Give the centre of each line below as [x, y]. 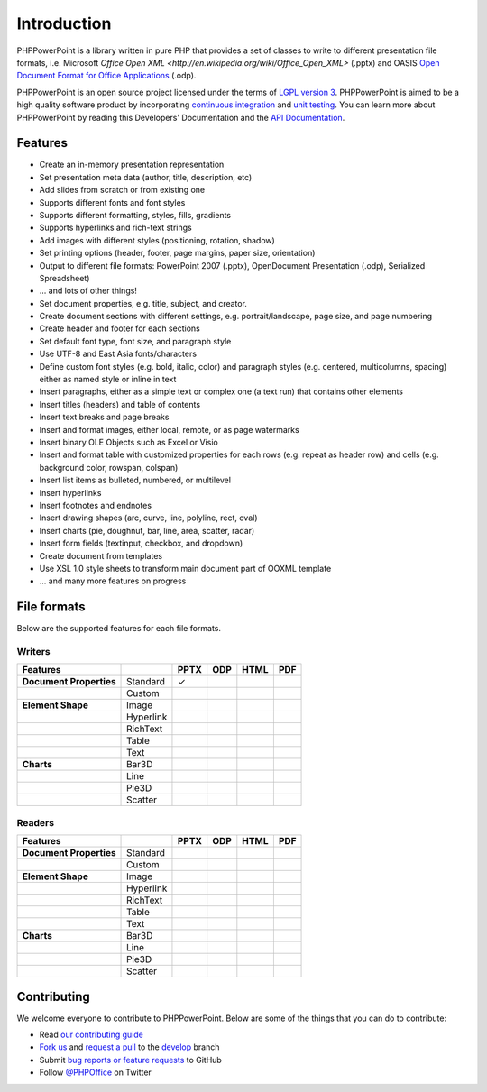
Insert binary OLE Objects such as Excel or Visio [129, 442]
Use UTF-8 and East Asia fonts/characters [118, 354]
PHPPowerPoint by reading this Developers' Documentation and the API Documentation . [181, 117]
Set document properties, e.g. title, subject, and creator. [143, 303]
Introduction [64, 23]
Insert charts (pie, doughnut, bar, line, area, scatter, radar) [147, 530]
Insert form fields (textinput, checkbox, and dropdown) [141, 543]
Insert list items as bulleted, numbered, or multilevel [135, 480]
